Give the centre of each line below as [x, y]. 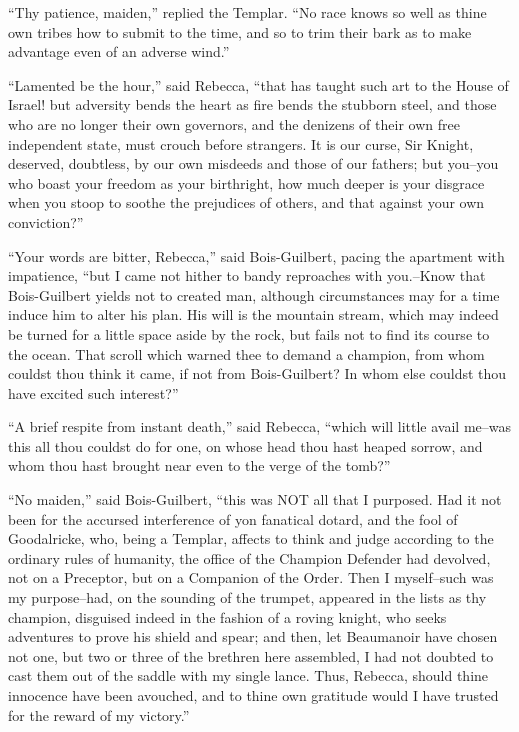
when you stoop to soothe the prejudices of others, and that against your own [246, 202]
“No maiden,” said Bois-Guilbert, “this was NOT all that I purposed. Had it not [255, 499]
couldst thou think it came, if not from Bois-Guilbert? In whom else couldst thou [257, 373]
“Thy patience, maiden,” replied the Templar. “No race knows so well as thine [247, 12]
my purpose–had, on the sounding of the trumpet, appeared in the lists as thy [247, 597]
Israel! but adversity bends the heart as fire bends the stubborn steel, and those [252, 104]
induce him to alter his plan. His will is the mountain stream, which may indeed [253, 314]
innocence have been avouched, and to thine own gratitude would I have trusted [253, 695]
